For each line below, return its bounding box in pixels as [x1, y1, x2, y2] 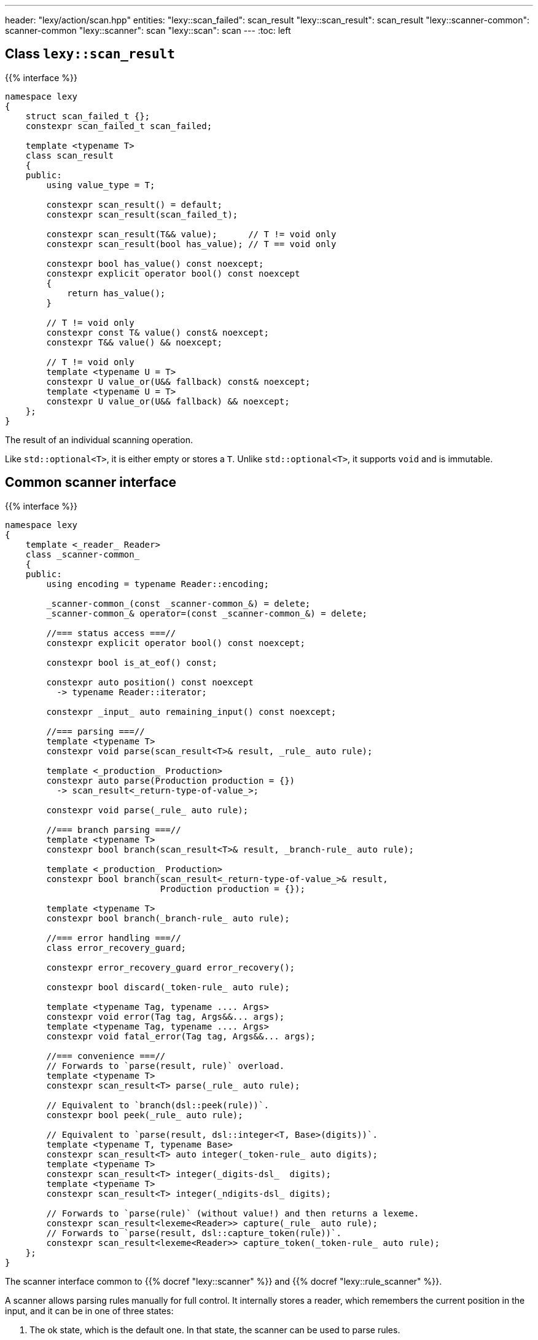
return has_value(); [67, 288, 166, 298]
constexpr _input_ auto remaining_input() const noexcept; [46, 706, 337, 717]
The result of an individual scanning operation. [5, 434, 193, 445]
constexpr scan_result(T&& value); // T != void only [46, 229, 337, 239]
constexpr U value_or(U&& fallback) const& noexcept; [46, 376, 311, 387]
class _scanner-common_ [25, 549, 140, 559]
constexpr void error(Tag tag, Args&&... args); [46, 1011, 285, 1022]
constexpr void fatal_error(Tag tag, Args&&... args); [46, 1031, 316, 1041]
